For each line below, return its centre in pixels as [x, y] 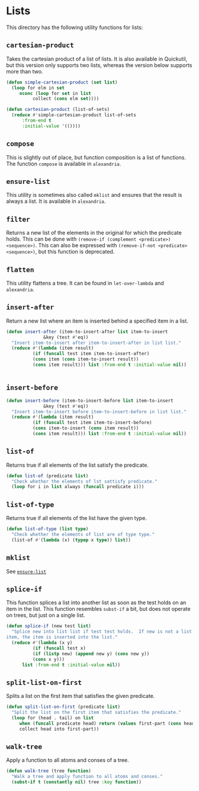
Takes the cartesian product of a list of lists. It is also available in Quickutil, [97, 59]
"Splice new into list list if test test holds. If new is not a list [102, 632]
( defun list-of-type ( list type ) [47, 529]
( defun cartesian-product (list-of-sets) [58, 110]
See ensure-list [26, 571]
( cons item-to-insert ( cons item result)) [86, 428]
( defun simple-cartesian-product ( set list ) [62, 82]
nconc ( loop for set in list [55, 93]
